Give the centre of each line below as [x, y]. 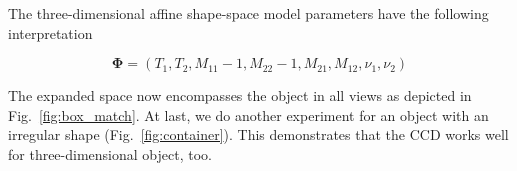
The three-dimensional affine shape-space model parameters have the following [248, 13]
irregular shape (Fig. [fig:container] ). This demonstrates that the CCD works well [258, 134]
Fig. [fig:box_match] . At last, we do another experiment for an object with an [248, 114]
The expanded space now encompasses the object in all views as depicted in [240, 95]
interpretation [50, 32]
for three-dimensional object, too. [110, 153]
